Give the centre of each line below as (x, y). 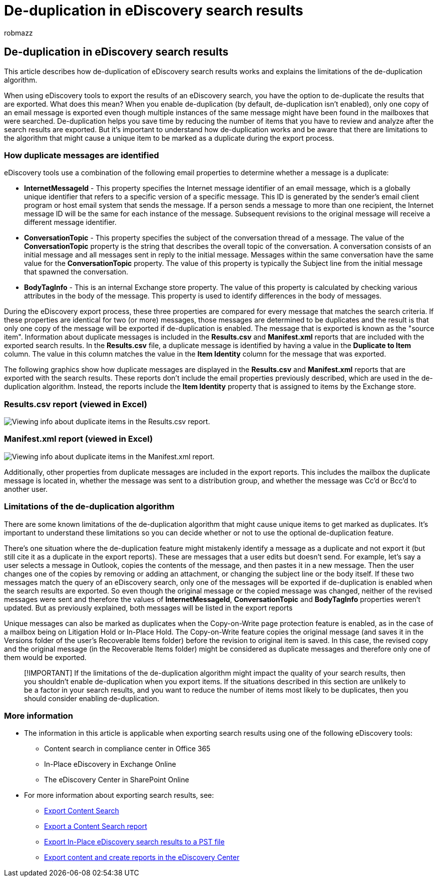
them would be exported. (45, 657)
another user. (26, 489)
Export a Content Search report (96, 826)
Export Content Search (82, 811)
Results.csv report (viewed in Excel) (76, 404)
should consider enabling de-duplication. (92, 698)
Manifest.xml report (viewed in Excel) (79, 439)
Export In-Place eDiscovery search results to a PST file (134, 842)
